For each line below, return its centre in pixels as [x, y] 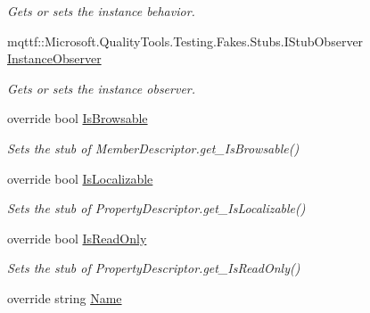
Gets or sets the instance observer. [102, 88]
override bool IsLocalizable [80, 178]
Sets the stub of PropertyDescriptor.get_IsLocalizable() [156, 208]
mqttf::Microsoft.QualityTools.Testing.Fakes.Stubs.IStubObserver [185, 41]
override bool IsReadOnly [77, 238]
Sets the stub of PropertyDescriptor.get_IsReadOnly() [154, 268]
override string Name [65, 297]
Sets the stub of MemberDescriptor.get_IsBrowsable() [153, 148]
